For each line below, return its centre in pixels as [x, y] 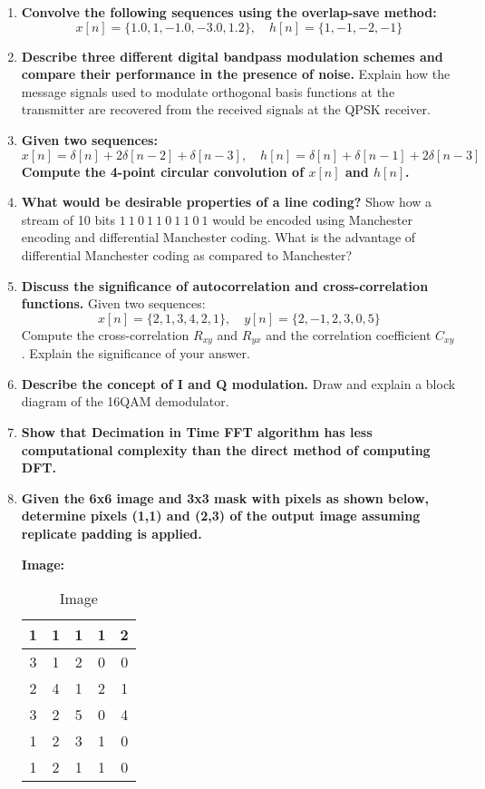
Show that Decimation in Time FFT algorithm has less [197, 431]
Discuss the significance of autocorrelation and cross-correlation [225, 285]
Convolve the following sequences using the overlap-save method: [229, 12]
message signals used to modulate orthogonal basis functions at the [208, 91]
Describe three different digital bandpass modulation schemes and [232, 56]
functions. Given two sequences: [113, 303]
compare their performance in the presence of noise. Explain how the [236, 74]
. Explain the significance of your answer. [136, 353]
